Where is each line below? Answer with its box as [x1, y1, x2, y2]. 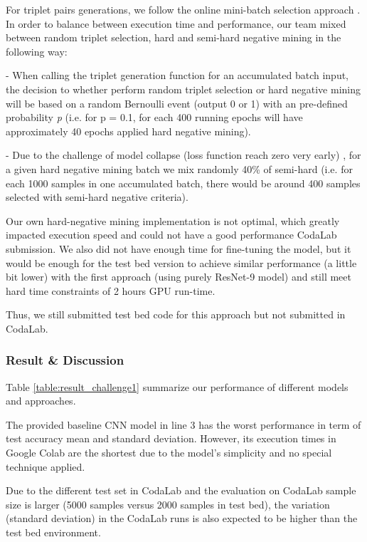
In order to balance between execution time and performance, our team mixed [6, 16, 346, 31]
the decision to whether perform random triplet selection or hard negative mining [6, 81, 361, 96]
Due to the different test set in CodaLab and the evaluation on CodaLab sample [6, 483, 356, 498]
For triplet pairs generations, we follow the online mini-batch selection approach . [6, 2, 361, 16]
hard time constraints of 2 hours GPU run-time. [6, 283, 216, 298]
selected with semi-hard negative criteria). [6, 189, 188, 204]
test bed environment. [6, 525, 101, 540]
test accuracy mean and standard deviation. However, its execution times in [6, 431, 336, 446]
